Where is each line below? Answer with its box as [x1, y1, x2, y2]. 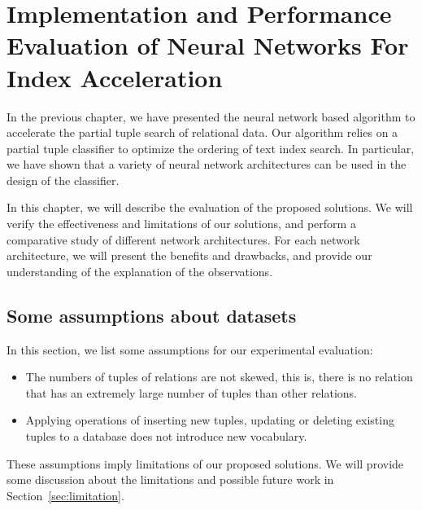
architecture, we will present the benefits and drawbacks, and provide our [7, 247, 372, 264]
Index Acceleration [7, 60, 223, 94]
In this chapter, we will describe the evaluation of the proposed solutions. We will [7, 199, 413, 216]
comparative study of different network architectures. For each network [7, 231, 360, 248]
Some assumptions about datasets [7, 302, 297, 328]
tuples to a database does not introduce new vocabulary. [25, 428, 307, 445]
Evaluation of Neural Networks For [7, 29, 409, 62]
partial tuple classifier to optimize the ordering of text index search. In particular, [7, 139, 415, 156]
